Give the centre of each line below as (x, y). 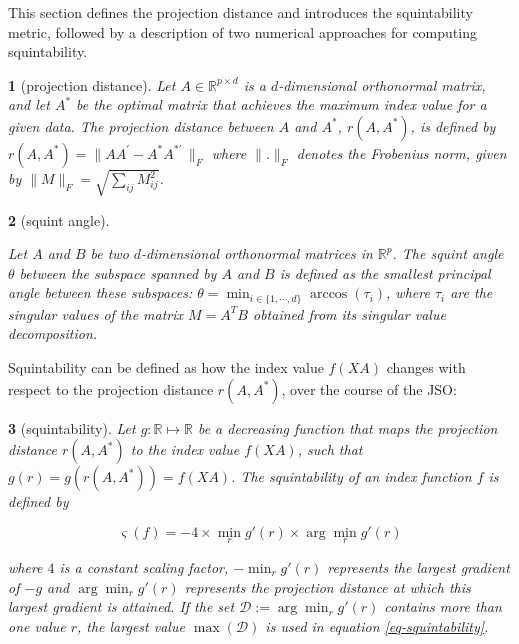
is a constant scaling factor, (144, 566)
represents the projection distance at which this (327, 586)
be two (109, 253)
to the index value (185, 449)
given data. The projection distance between (141, 125)
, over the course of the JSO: (369, 388)
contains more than (443, 606)
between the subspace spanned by (118, 272)
